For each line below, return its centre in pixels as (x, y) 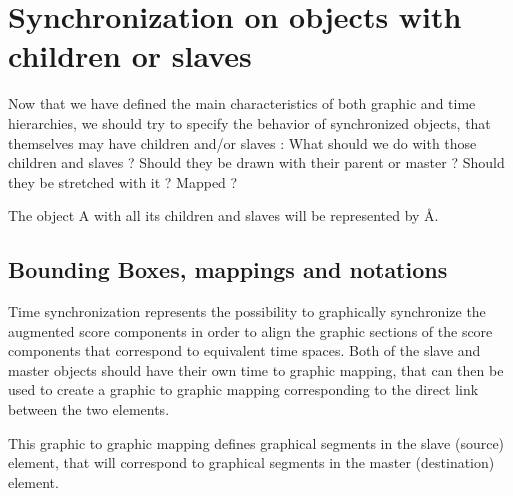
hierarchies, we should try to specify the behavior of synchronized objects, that (249, 122)
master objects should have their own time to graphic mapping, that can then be (256, 369)
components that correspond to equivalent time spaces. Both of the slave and (244, 350)
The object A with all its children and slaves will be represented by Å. (223, 215)
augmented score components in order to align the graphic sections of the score (250, 330)
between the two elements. (89, 409)
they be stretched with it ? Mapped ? (123, 181)
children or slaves (130, 55)
